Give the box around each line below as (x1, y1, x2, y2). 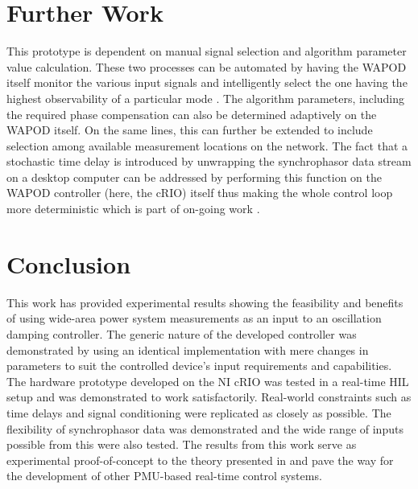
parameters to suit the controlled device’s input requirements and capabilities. (6, 357, 392, 374)
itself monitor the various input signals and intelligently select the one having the (6, 74, 408, 91)
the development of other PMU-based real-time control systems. (6, 467, 322, 484)
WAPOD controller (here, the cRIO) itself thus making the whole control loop (6, 184, 393, 201)
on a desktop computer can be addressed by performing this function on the (6, 168, 382, 185)
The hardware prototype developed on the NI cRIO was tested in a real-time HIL (6, 372, 409, 389)
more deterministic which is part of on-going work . (6, 200, 260, 217)
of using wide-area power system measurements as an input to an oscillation (6, 310, 382, 327)
